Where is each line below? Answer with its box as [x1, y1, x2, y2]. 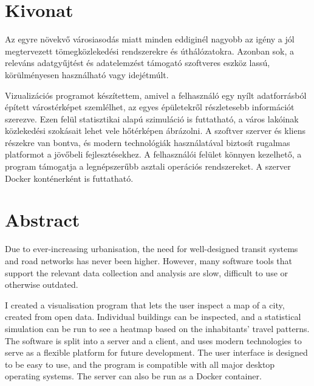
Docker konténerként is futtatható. [5, 171, 134, 184]
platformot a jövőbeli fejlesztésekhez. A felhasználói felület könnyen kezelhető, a [5, 148, 302, 161]
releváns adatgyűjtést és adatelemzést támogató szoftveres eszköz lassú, [5, 56, 270, 69]
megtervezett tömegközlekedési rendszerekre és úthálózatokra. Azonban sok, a [5, 44, 295, 57]
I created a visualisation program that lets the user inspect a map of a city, [5, 298, 285, 311]
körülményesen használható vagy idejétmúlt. [5, 68, 169, 81]
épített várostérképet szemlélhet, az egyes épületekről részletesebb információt [5, 101, 295, 113]
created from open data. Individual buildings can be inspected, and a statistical [5, 310, 301, 323]
